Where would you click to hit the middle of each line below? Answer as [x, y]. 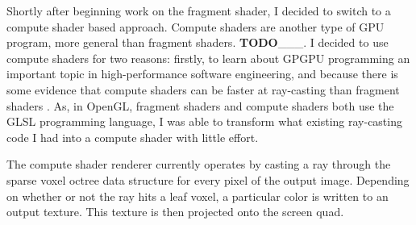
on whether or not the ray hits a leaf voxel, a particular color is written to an [198, 196]
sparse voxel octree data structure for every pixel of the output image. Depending [208, 179]
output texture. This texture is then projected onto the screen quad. [175, 212]
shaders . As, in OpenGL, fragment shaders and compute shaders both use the [200, 105]
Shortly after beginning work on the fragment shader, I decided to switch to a [199, 10]
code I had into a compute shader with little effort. [133, 137]
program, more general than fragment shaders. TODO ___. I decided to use [198, 42]
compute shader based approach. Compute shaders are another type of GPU [196, 26]
